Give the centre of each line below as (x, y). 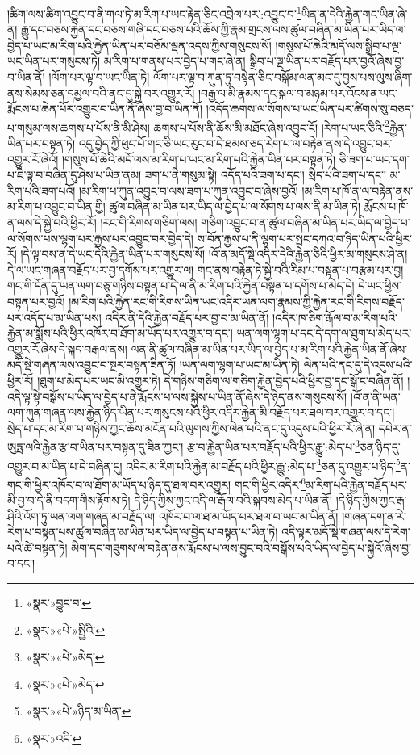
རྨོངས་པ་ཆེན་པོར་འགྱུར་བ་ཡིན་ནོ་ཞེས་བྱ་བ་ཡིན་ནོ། (105, 109)
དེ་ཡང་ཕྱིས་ (380, 285)
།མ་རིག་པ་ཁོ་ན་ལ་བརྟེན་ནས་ (358, 190)
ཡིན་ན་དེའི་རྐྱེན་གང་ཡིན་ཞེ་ (354, 13)
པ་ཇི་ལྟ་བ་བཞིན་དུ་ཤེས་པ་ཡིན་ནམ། (75, 175)
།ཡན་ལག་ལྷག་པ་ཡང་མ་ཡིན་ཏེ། (239, 365)
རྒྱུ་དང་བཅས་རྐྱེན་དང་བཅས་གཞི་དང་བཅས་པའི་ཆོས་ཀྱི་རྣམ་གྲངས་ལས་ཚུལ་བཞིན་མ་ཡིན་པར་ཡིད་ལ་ (214, 29)
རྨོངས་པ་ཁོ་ (386, 206)
